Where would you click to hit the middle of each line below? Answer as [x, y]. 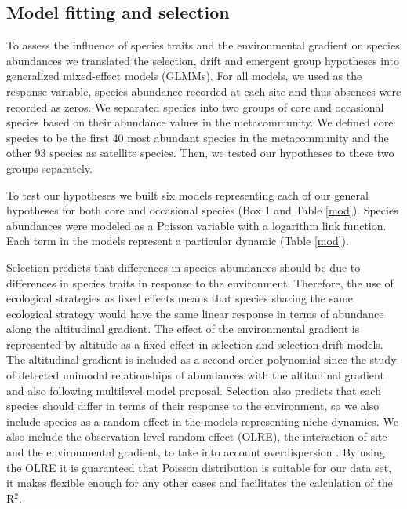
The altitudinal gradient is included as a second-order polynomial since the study [202, 359]
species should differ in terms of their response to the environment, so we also [193, 406]
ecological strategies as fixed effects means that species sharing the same [180, 298]
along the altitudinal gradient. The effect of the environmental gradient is [183, 329]
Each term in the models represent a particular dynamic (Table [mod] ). [178, 241]
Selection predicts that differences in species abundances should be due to [184, 267]
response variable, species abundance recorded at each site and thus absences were [204, 91]
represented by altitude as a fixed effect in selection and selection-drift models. [195, 344]
